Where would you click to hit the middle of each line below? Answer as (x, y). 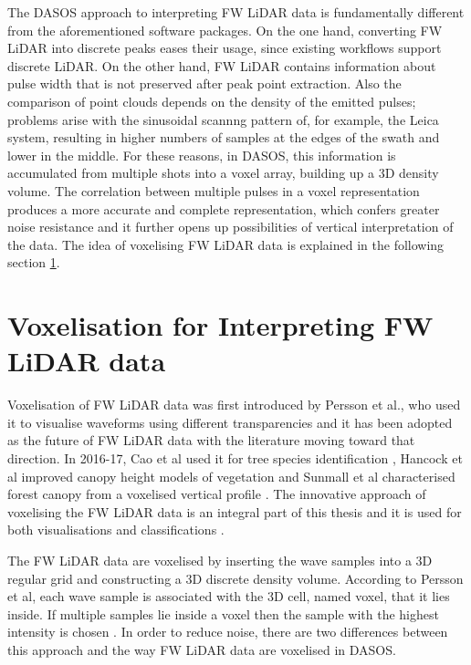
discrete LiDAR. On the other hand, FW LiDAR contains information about (222, 65)
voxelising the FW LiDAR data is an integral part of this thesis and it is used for (235, 511)
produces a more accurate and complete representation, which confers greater (224, 208)
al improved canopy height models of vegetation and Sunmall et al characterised (231, 476)
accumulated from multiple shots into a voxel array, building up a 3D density (223, 173)
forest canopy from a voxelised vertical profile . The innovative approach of (217, 494)
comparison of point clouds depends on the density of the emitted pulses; (212, 101)
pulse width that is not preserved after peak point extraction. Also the (204, 83)
